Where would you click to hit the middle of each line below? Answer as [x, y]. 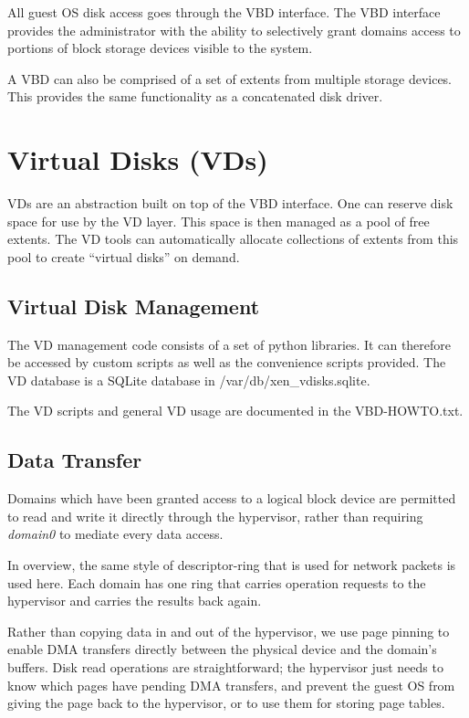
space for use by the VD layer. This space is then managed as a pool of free [219, 221]
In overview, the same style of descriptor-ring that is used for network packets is [232, 565]
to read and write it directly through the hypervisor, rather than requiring [215, 516]
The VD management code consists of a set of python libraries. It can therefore [229, 344]
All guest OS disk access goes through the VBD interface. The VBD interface [224, 12]
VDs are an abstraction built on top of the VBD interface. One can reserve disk [230, 203]
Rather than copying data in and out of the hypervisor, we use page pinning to [229, 631]
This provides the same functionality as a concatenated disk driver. [195, 96]
